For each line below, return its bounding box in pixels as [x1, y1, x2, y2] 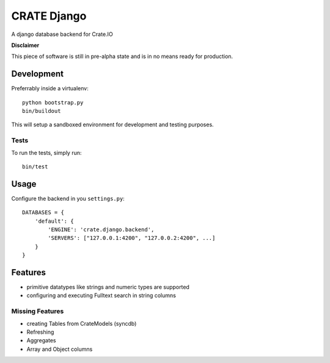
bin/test [22, 163, 48, 170]
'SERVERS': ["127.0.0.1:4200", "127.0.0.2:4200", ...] [48, 235, 216, 242]
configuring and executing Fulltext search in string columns [26, 292, 177, 299]
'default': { [34, 217, 74, 225]
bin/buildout [22, 107, 61, 115]
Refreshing [26, 328, 54, 336]
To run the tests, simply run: [11, 149, 82, 156]
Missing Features [11, 307, 64, 315]
